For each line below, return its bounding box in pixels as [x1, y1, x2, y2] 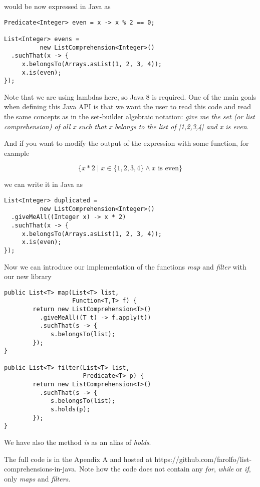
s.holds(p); [51, 405, 90, 413]
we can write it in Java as [4, 179, 83, 189]
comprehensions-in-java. [4, 463, 77, 474]
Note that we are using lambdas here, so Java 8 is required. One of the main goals [4, 91, 256, 102]
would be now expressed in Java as [4, 1, 111, 11]
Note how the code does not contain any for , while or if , [79, 463, 251, 474]
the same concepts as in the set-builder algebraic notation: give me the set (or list [4, 111, 255, 122]
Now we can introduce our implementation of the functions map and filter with [4, 261, 246, 272]
